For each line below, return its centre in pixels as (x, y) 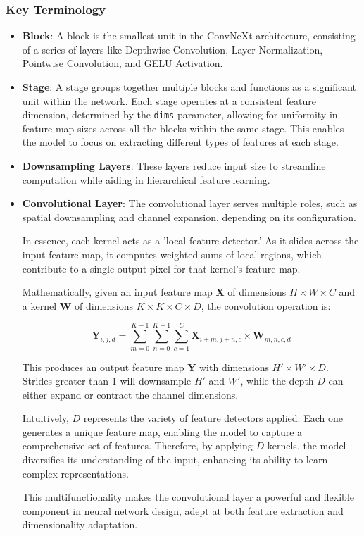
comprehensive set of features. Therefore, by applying (137, 445)
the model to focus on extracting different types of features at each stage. (180, 142)
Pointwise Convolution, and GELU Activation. (123, 63)
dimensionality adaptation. (80, 524)
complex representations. (75, 473)
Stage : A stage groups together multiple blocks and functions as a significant (189, 87)
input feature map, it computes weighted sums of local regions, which (172, 254)
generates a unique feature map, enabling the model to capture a (162, 431)
